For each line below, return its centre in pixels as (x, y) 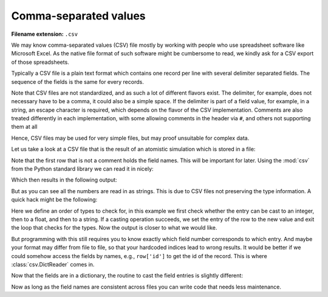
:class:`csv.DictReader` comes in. (53, 264)
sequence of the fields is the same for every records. (77, 81)
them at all (24, 127)
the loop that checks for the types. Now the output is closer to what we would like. (114, 228)
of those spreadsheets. (40, 62)
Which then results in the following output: (64, 180)
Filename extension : (37, 34)
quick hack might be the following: (54, 200)
